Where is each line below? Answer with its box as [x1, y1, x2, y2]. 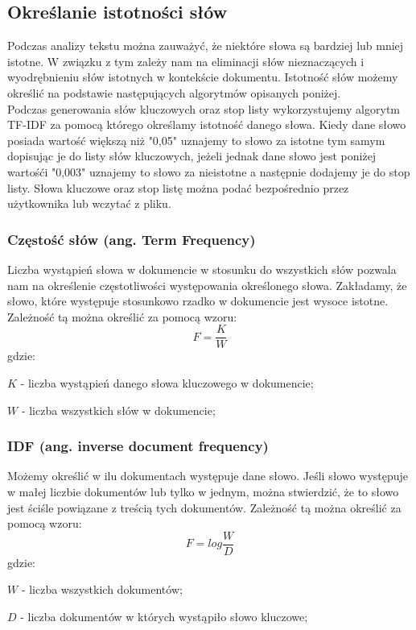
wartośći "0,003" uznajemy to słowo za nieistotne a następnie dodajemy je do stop [7, 163, 410, 180]
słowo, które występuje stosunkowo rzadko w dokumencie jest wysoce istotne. [7, 292, 389, 309]
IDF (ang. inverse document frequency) [7, 436, 269, 456]
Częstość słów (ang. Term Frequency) [7, 229, 256, 249]
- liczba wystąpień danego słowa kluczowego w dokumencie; [20, 374, 314, 391]
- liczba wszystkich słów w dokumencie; [21, 401, 216, 418]
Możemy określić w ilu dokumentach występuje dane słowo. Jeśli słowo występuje [7, 467, 409, 484]
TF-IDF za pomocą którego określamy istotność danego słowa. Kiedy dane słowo [7, 116, 406, 133]
